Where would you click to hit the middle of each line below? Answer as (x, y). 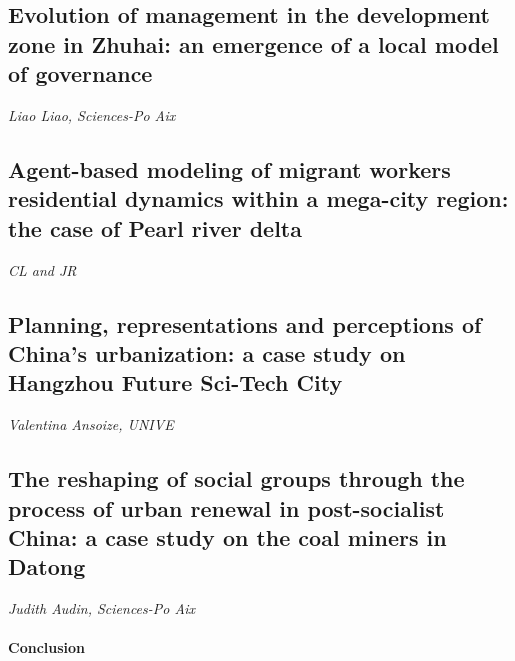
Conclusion (47, 647)
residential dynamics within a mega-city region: (258, 198)
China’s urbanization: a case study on (207, 352)
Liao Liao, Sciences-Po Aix (92, 114)
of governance (80, 73)
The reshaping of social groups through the (236, 478)
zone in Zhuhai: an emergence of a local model (253, 43)
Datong (47, 566)
